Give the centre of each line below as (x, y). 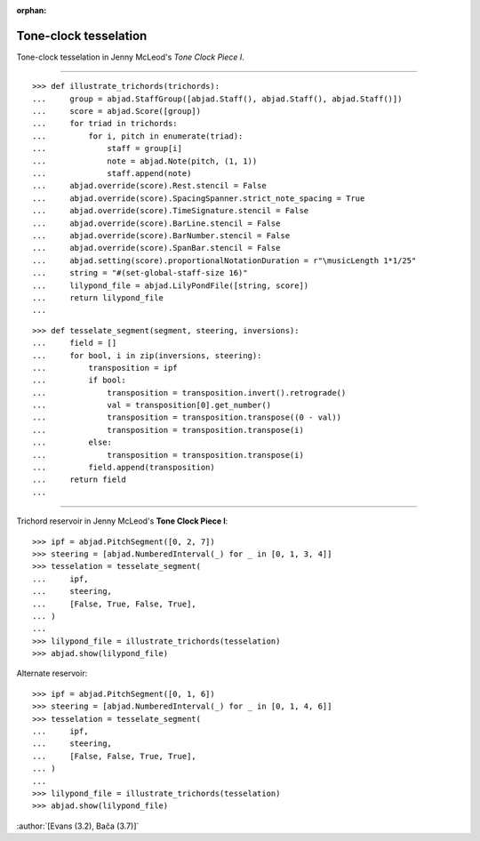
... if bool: (79, 380)
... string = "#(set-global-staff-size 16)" (140, 273)
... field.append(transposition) (124, 468)
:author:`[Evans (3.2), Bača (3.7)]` (78, 826)
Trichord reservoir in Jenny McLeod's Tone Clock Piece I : (122, 521)
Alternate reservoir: (52, 673)
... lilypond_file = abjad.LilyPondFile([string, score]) (171, 285)
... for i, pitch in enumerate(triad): (138, 136)
